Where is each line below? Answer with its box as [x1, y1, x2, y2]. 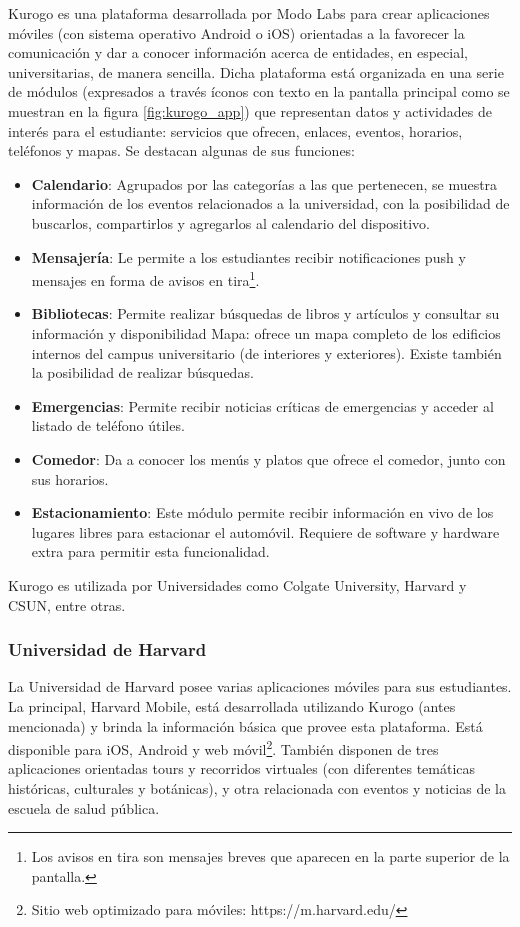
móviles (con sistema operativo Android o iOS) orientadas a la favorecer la [8, 22, 465, 43]
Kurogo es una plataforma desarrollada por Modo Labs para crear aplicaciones [8, 3, 490, 23]
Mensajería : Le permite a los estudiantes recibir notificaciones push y [31, 246, 466, 267]
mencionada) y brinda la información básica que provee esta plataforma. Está [8, 715, 483, 736]
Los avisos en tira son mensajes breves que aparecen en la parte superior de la [31, 846, 510, 867]
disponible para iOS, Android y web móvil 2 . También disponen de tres [8, 736, 439, 759]
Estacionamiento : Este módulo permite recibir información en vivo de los [31, 502, 494, 523]
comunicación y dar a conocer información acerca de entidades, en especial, [8, 42, 468, 63]
